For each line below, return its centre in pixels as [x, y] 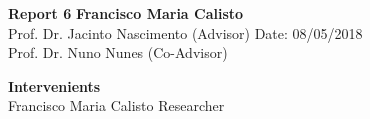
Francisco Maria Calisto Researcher [116, 105]
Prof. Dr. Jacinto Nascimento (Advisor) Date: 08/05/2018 [185, 32]
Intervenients [54, 85]
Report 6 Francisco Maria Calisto [126, 13]
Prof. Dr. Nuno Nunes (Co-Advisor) [118, 52]
